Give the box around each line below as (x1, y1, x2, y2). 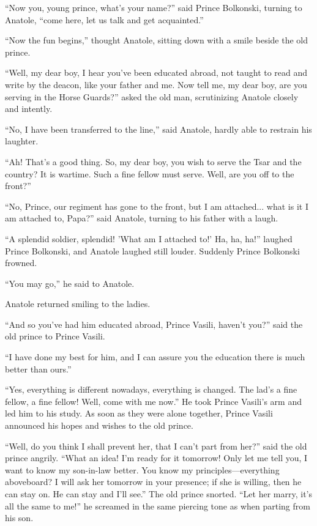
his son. (5, 511, 34, 524)
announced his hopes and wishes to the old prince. (5, 419, 193, 432)
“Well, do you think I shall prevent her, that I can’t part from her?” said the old (5, 439, 307, 452)
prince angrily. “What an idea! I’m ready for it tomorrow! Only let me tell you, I (5, 451, 308, 464)
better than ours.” (5, 362, 72, 375)
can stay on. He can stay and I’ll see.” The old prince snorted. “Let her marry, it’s (5, 487, 313, 500)
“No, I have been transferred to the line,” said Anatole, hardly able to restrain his (5, 122, 312, 135)
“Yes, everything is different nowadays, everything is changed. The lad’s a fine (5, 383, 297, 396)
